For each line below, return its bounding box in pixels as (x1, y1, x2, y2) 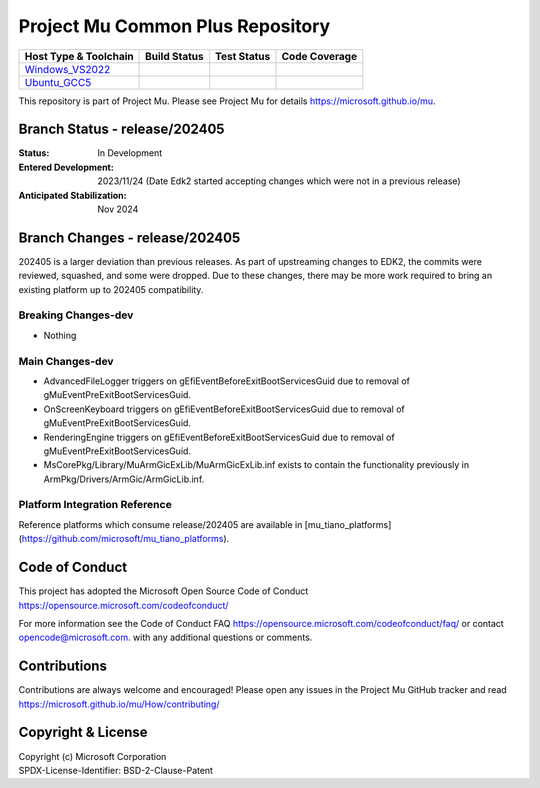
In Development (97, 147, 163, 159)
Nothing (43, 329, 77, 341)
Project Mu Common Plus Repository (18, 15, 331, 37)
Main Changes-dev (18, 354, 114, 368)
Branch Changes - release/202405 (18, 229, 241, 246)
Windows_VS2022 (24, 62, 111, 76)
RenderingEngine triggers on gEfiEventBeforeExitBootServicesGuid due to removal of (43, 431, 395, 443)
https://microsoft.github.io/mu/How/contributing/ (18, 698, 220, 710)
